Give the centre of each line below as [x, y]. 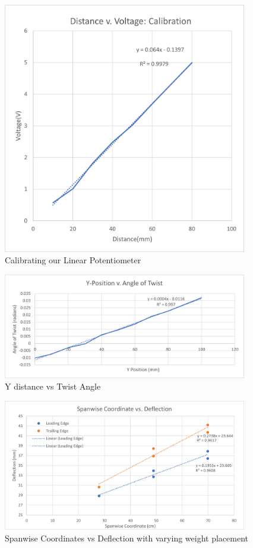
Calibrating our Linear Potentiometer [73, 260]
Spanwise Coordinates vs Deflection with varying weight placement [126, 538]
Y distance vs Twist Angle [53, 386]
